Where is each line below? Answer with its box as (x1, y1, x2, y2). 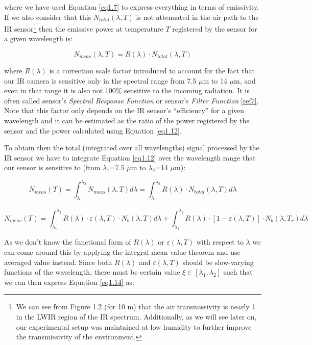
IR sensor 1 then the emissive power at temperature (4, 22, 163, 34)
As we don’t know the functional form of (4, 236, 131, 247)
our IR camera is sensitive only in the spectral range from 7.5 (4, 75, 197, 86)
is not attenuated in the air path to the (136, 11, 259, 22)
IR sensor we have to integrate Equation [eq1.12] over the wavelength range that (4, 152, 256, 163)
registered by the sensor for (172, 23, 257, 34)
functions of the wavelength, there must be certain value (4, 267, 180, 277)
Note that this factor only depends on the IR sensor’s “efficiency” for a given (4, 105, 245, 116)
